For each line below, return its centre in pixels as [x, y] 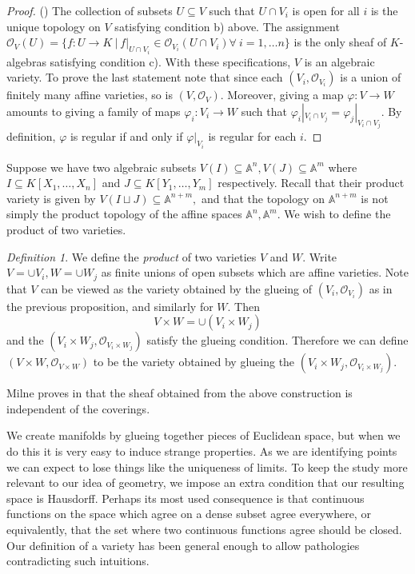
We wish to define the [337, 214]
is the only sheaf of [340, 42]
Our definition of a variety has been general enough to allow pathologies [183, 545]
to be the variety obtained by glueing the [194, 362]
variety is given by [51, 198]
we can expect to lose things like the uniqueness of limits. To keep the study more [207, 466]
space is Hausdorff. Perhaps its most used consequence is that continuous [186, 498]
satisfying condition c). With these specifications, [170, 61]
